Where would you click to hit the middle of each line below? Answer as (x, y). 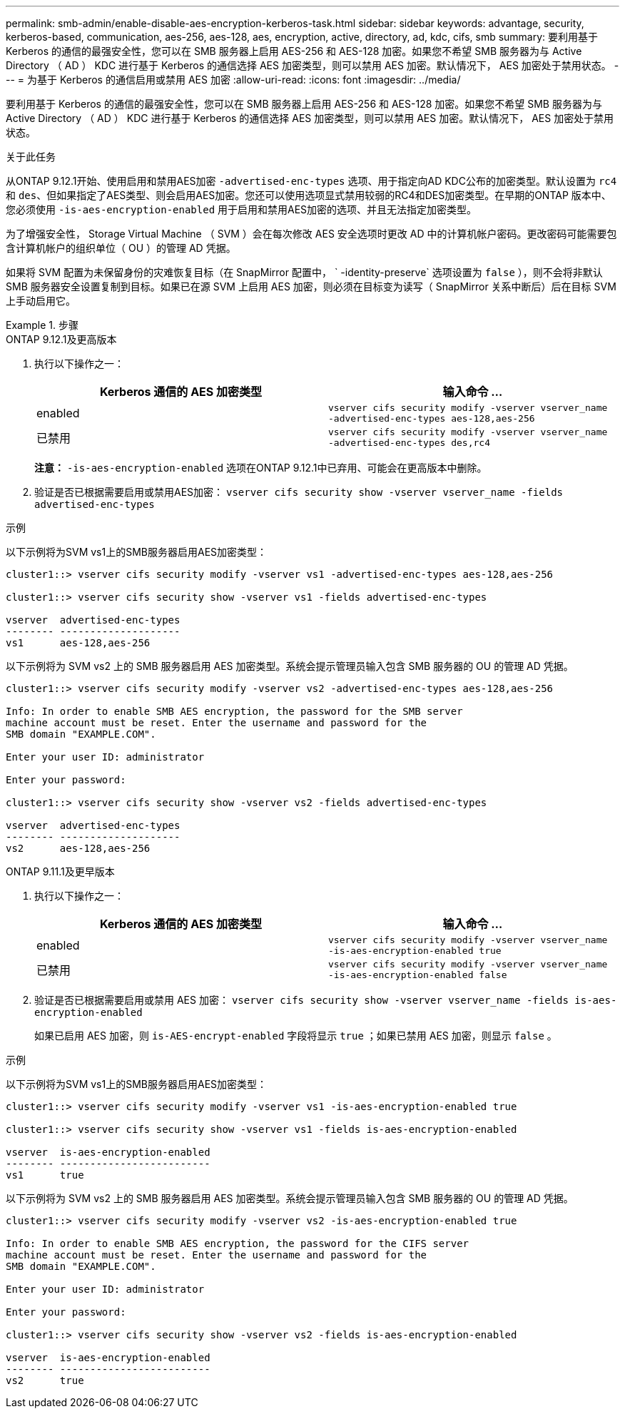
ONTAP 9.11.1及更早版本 (60, 871)
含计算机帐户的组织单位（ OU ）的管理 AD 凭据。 (121, 248)
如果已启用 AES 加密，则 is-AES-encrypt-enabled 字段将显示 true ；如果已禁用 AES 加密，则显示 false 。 (296, 1036)
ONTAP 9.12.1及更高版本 (61, 339)
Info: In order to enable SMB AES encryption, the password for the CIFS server (238, 1243)
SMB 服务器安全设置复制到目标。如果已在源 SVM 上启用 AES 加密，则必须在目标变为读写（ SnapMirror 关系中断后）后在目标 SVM (311, 286)
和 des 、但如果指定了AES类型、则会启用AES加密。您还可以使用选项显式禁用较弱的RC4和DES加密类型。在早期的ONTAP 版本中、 (309, 195)
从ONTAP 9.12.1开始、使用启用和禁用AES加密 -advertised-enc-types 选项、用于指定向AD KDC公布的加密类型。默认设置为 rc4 (311, 181)
